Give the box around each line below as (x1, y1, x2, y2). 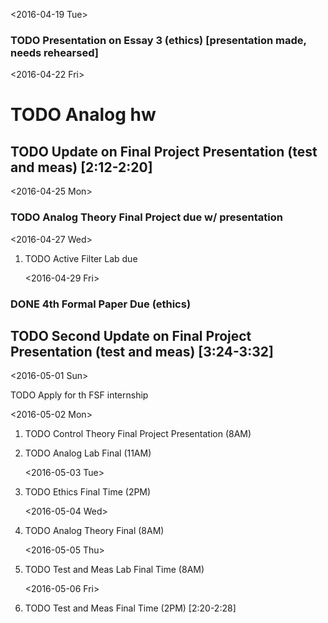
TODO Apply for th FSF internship (10, 389, 149, 401)
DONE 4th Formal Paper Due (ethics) (10, 297, 192, 311)
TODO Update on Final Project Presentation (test (10, 143, 318, 160)
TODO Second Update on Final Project (10, 327, 252, 344)
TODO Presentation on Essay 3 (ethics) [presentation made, (10, 33, 307, 47)
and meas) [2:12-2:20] (10, 159, 153, 176)
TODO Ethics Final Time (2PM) (24, 486, 152, 498)
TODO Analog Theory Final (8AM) (24, 525, 165, 537)
